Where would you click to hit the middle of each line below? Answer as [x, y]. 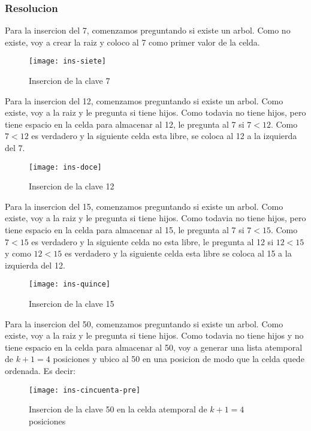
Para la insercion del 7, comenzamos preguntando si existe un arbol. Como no [148, 30]
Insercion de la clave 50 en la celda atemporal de [118, 409]
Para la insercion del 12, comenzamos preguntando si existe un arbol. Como [144, 100]
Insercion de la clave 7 [70, 81]
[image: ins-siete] [67, 61]
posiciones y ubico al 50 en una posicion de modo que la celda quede [179, 359]
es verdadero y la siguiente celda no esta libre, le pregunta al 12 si [153, 241]
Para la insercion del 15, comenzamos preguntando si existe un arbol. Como [144, 206]
